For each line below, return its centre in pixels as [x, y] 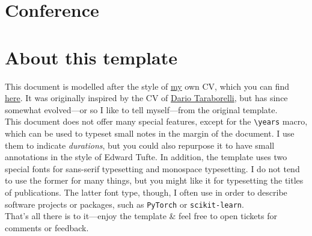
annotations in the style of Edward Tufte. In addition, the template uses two [146, 157]
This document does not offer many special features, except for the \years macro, [156, 121]
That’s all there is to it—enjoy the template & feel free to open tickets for [141, 216]
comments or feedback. [47, 227]
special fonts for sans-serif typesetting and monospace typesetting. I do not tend [152, 168]
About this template [91, 57]
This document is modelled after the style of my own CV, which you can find [147, 86]
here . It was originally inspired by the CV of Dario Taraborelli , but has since [146, 98]
